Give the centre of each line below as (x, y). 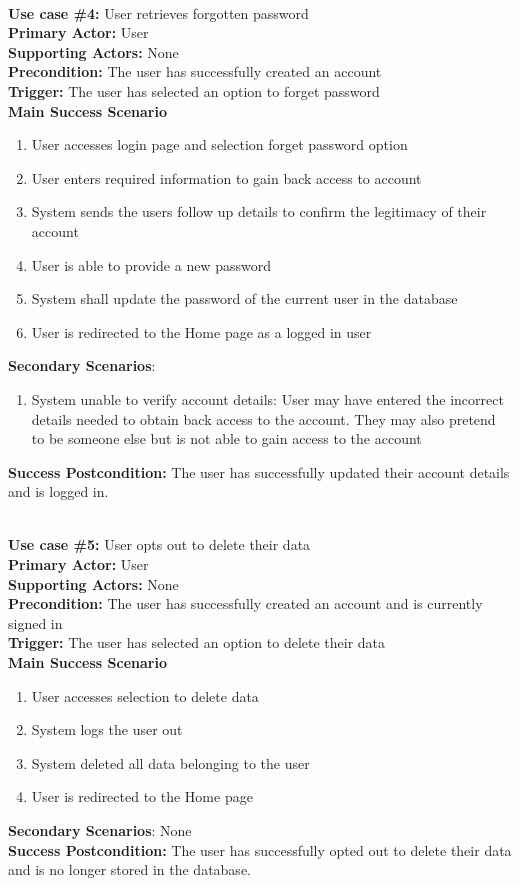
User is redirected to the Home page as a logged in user (201, 331)
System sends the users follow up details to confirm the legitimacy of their (259, 211)
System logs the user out (107, 729)
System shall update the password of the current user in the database (244, 298)
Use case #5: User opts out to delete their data (159, 544)
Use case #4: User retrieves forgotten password (158, 12)
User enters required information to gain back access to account (226, 177)
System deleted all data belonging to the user (170, 762)
